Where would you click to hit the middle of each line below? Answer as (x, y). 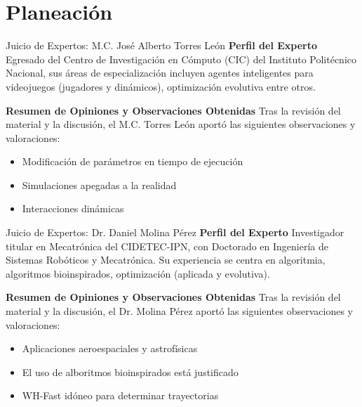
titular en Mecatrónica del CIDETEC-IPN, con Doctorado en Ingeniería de (167, 246)
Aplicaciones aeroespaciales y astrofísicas (110, 348)
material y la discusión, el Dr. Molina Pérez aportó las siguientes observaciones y (179, 311)
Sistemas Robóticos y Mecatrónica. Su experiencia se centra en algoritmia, (166, 260)
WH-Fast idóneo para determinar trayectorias (120, 395)
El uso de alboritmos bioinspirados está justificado (130, 372)
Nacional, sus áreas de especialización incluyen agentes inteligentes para (160, 73)
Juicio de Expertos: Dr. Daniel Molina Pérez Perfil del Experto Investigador (175, 232)
